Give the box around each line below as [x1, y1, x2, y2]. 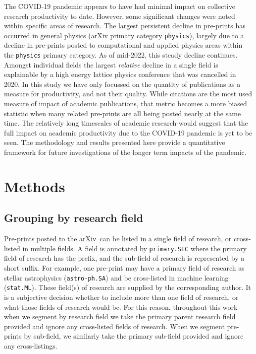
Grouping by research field [4, 210, 144, 225]
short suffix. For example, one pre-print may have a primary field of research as [4, 263, 245, 273]
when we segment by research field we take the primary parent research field [4, 311, 236, 322]
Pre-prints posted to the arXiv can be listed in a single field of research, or [4, 233, 232, 244]
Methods [4, 176, 65, 196]
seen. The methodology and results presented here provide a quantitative [4, 137, 225, 147]
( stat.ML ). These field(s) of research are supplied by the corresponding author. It [4, 282, 251, 292]
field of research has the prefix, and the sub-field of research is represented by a [4, 253, 245, 263]
